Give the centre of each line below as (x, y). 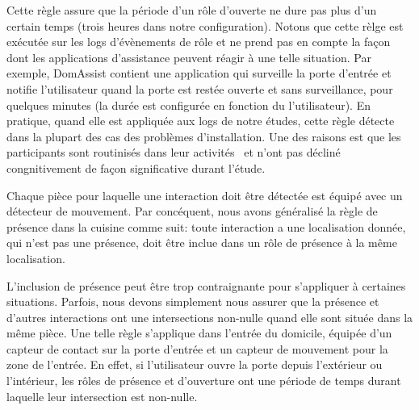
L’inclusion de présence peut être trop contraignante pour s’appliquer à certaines (206, 285)
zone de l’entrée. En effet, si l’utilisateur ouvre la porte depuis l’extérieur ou (195, 364)
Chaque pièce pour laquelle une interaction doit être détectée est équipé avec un (205, 195)
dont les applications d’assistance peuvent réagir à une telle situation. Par (189, 57)
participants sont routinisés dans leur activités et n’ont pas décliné (174, 152)
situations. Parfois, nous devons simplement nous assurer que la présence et (193, 301)
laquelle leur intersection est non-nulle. (102, 396)
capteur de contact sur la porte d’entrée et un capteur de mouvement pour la (197, 348)
